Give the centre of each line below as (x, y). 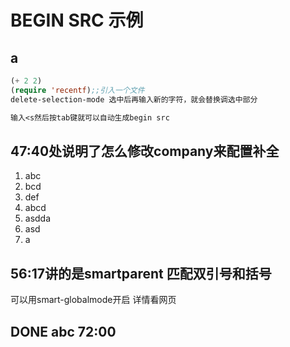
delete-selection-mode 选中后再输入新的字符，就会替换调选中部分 (134, 99)
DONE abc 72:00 (63, 331)
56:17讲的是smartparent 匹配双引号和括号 (141, 273)
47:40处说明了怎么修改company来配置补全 (145, 151)
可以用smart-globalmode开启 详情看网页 (93, 300)
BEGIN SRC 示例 (77, 20)
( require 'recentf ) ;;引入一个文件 (77, 90)
